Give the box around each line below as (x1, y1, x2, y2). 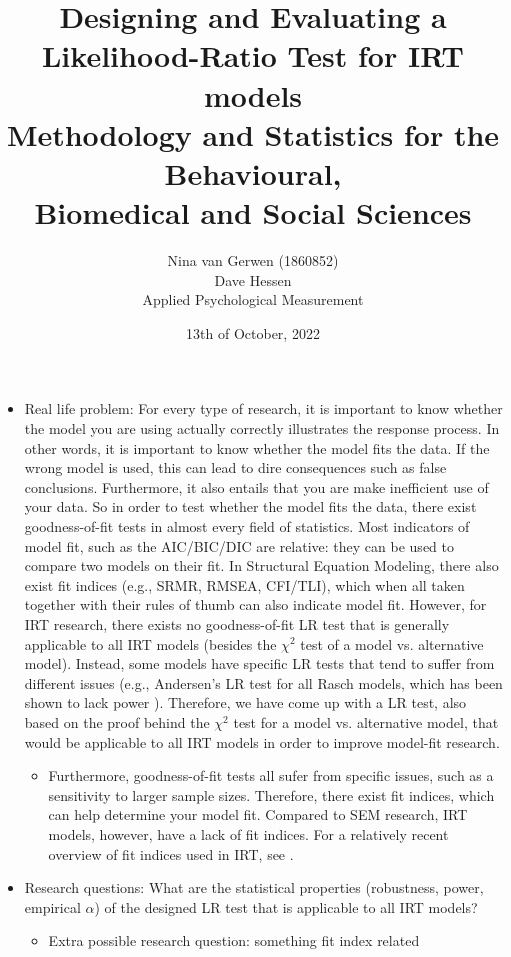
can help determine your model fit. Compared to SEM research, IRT (48, 804, 468, 825)
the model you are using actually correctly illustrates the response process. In (24, 418, 500, 439)
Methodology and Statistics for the (6, 113, 500, 154)
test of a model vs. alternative (300, 633, 484, 654)
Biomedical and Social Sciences (34, 192, 472, 233)
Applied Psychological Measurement (142, 289, 364, 310)
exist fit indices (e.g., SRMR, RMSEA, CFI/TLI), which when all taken (24, 574, 465, 595)
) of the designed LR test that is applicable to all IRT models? (94, 896, 478, 917)
